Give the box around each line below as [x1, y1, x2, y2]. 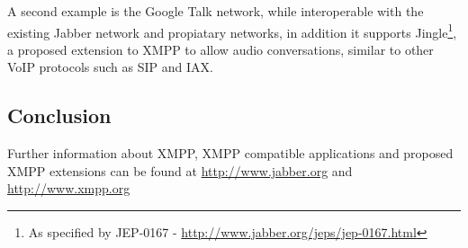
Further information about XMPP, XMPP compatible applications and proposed [7, 144, 454, 163]
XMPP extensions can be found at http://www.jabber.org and [7, 161, 353, 180]
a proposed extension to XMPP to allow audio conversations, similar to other [7, 40, 434, 58]
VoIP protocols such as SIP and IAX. [7, 58, 213, 76]
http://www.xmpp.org [7, 179, 130, 198]
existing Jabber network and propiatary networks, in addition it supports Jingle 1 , [7, 20, 457, 41]
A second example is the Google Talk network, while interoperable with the [7, 2, 424, 20]
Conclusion [7, 102, 112, 129]
